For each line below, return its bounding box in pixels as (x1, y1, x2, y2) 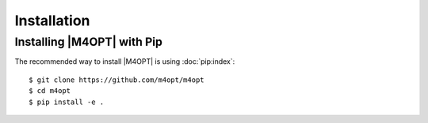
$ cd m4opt (29, 87, 71, 95)
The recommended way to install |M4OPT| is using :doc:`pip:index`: (14, 57, 235, 66)
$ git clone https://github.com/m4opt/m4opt (29, 75, 205, 84)
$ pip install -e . (29, 97, 105, 106)
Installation (14, 12, 90, 29)
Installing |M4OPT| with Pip (14, 35, 162, 49)
